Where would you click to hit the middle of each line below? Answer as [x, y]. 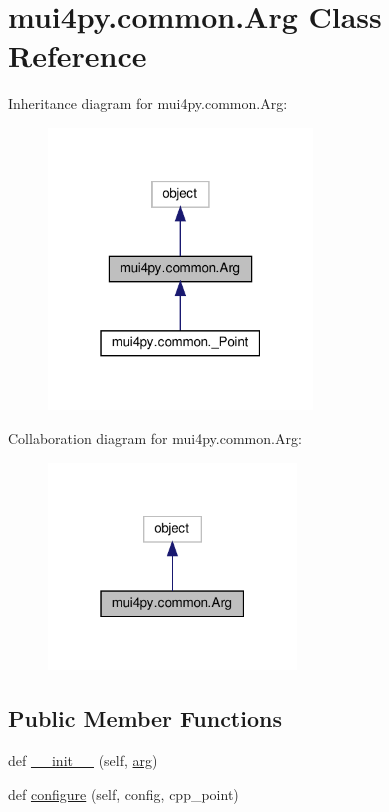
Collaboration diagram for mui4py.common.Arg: [155, 438]
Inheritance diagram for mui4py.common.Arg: [148, 103]
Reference [77, 55]
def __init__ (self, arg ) [83, 760]
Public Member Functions [145, 718]
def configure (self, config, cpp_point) [123, 793]
